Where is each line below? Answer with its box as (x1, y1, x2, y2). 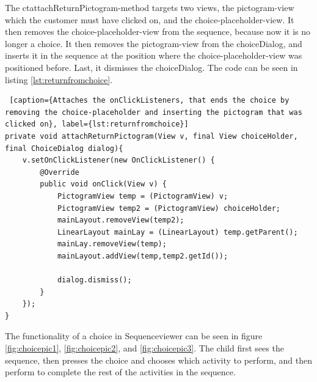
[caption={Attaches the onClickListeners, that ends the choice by (9, 96, 290, 105)
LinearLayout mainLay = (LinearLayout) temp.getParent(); (57, 227, 298, 237)
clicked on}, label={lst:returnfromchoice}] (5, 120, 189, 129)
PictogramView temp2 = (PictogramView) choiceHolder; (57, 204, 281, 213)
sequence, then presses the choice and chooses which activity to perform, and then (5, 353, 312, 366)
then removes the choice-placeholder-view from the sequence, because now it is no (5, 25, 311, 38)
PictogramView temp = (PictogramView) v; (57, 191, 228, 200)
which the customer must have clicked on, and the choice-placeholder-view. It (5, 13, 294, 26)
